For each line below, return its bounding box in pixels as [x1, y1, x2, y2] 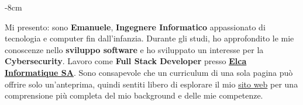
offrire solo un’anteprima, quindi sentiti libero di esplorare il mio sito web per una [5, 78, 298, 90]
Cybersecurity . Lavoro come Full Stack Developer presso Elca [5, 55, 247, 67]
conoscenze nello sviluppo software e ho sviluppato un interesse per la [5, 43, 264, 55]
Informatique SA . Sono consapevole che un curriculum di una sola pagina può [5, 66, 293, 78]
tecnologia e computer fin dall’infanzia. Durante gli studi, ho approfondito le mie [5, 32, 294, 44]
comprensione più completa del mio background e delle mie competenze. [5, 89, 263, 101]
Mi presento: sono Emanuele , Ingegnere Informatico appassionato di [5, 20, 266, 33]
